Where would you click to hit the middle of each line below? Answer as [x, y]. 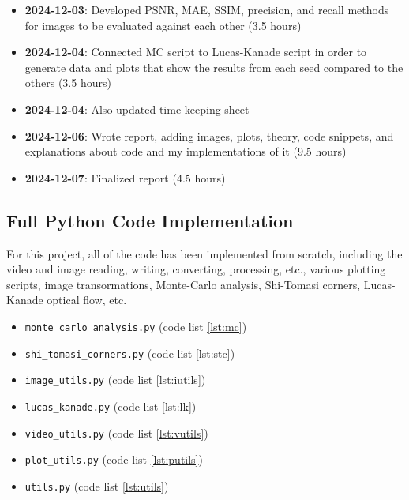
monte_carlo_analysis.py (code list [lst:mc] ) [136, 326]
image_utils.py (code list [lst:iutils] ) [115, 380]
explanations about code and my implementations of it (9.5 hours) [186, 151]
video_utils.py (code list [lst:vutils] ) [116, 432]
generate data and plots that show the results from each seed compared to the [214, 67]
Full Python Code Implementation [150, 220]
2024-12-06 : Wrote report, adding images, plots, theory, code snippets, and [209, 135]
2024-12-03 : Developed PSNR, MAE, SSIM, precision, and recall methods [207, 9]
